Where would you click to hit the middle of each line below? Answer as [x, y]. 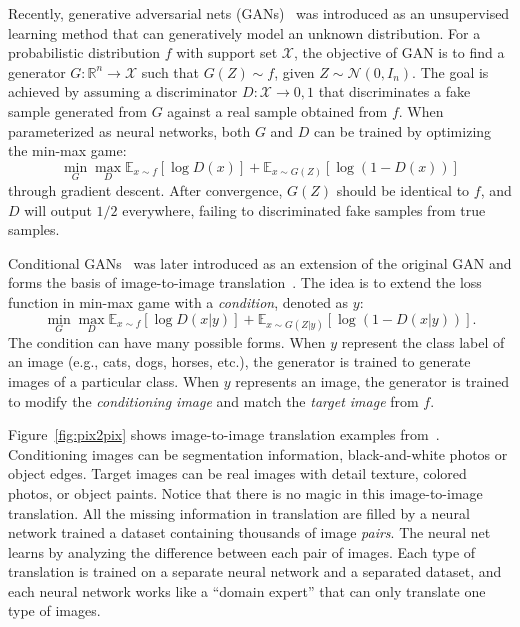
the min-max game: [67, 150]
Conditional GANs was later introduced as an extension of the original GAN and [260, 262]
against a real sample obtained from [277, 110]
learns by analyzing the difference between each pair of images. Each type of [242, 551]
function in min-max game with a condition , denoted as [178, 301]
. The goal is [450, 71]
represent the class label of [423, 341]
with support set [227, 52]
